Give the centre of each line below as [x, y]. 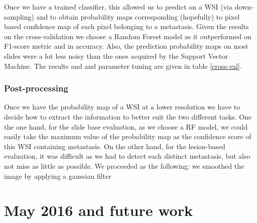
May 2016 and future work [98, 210]
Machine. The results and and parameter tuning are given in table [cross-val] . [123, 66]
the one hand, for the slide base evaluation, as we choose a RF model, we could [126, 126]
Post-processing [36, 88]
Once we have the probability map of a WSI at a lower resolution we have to [122, 107]
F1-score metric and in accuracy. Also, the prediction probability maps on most [126, 46]
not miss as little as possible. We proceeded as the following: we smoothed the [124, 165]
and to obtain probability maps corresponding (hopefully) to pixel [138, 16]
